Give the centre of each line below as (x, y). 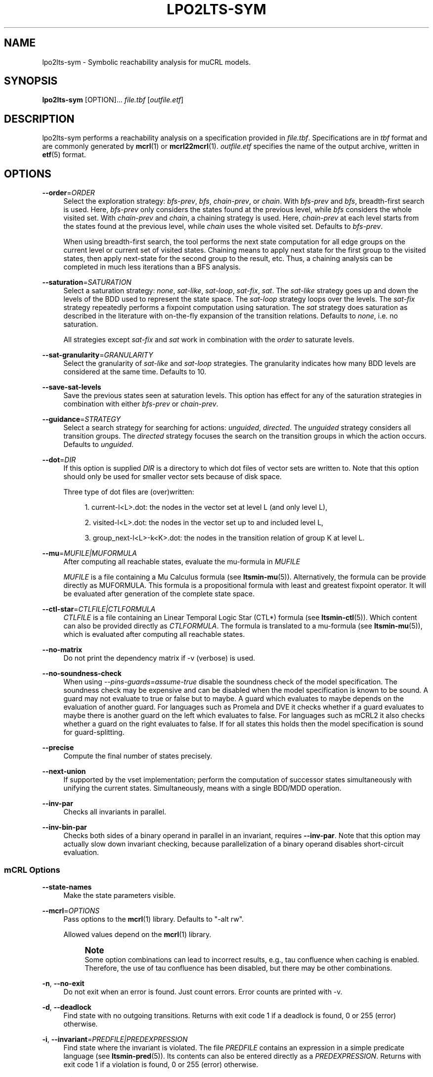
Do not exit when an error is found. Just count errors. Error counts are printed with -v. (203, 991)
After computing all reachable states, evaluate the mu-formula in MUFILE (182, 562)
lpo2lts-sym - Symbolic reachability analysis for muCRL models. (147, 62)
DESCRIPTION (39, 119)
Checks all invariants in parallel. (115, 812)
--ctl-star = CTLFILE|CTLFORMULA (99, 609)
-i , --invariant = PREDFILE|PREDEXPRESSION (115, 1039)
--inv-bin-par (65, 827)
